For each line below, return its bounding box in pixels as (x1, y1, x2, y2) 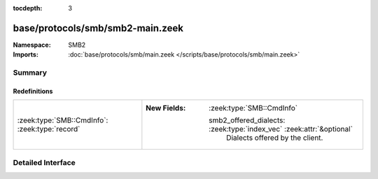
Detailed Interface (13, 157, 76, 167)
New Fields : (146, 103, 186, 113)
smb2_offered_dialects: (209, 115, 286, 125)
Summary (13, 68, 48, 78)
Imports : (13, 50, 38, 59)
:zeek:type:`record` (17, 124, 80, 134)
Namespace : (13, 41, 52, 49)
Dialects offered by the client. (226, 133, 323, 143)
